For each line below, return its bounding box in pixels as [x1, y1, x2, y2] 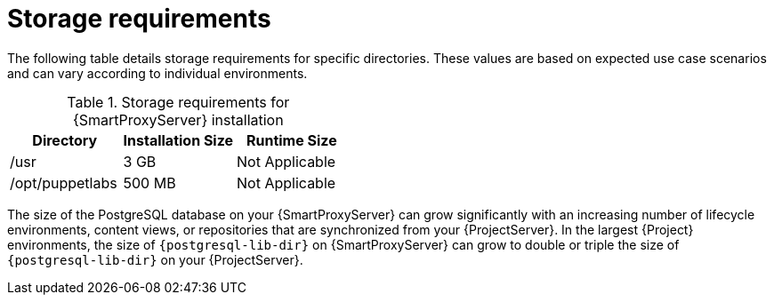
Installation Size [123, 131, 234, 149]
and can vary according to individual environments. [7, 65, 308, 81]
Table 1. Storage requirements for [67, 92, 290, 111]
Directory [32, 131, 98, 149]
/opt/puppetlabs [10, 173, 117, 192]
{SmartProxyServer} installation [72, 110, 284, 129]
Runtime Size [246, 131, 337, 149]
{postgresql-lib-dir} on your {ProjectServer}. [7, 251, 303, 267]
